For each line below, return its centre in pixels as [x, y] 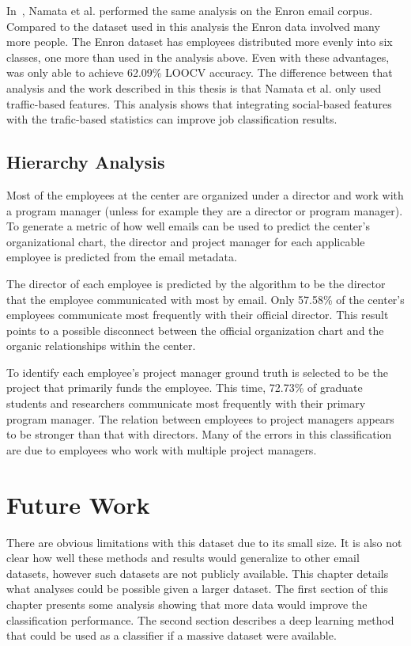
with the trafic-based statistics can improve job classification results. [172, 119]
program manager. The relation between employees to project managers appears [200, 418]
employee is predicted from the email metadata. [122, 257]
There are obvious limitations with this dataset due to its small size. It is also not [204, 542]
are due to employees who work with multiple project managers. [162, 449]
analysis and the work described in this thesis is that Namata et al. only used [194, 87]
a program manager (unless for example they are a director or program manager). [205, 210]
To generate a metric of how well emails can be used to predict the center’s [188, 226]
